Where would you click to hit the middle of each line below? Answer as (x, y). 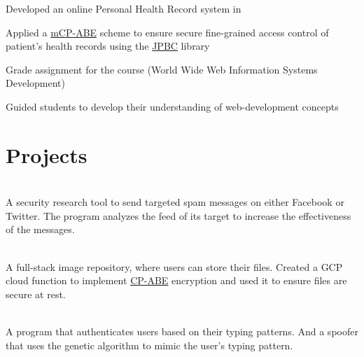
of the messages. (40, 229)
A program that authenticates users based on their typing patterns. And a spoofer (182, 331)
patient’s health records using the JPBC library (108, 46)
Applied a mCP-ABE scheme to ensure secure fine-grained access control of (167, 32)
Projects (47, 154)
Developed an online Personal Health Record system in (124, 8)
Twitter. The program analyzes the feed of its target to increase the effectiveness (178, 215)
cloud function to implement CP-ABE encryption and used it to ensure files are (176, 280)
